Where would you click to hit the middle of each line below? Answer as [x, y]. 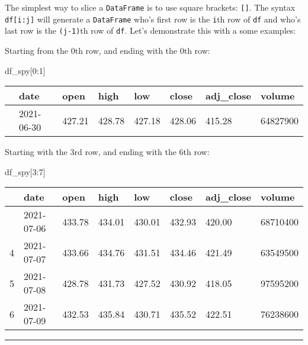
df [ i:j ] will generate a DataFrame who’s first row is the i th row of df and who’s [153, 19]
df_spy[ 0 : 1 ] [25, 70]
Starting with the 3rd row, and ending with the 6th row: [107, 152]
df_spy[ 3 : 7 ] [25, 171]
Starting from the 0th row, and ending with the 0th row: [108, 50]
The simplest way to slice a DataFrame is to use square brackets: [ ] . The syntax [150, 7]
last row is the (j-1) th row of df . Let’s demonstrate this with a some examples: [150, 30]
